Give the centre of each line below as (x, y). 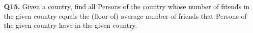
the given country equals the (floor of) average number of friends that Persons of (125, 16)
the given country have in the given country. (70, 25)
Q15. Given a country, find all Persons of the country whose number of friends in (127, 6)
